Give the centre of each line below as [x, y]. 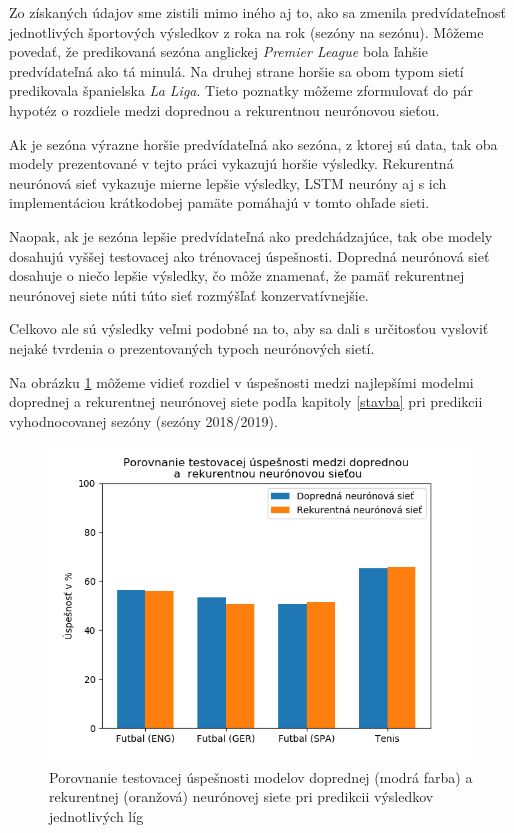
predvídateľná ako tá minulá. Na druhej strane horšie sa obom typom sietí [236, 70]
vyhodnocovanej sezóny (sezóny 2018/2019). [143, 420]
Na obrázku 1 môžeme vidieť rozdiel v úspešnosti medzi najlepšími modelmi [241, 381]
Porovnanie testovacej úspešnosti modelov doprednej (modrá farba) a [261, 776]
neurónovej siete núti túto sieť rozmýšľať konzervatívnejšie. [189, 294]
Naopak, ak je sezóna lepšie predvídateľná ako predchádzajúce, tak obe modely [251, 235]
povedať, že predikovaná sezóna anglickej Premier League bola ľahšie [218, 51]
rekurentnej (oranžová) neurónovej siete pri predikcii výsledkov [241, 796]
